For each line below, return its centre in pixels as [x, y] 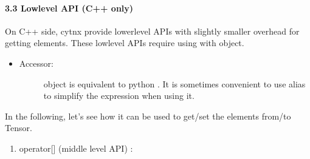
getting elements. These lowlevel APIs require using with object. [125, 43]
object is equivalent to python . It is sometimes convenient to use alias [174, 83]
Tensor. [19, 128]
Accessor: [36, 63]
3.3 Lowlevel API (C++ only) [69, 8]
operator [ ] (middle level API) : [76, 148]
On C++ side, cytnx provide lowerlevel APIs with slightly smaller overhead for [152, 31]
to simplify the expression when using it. [119, 96]
